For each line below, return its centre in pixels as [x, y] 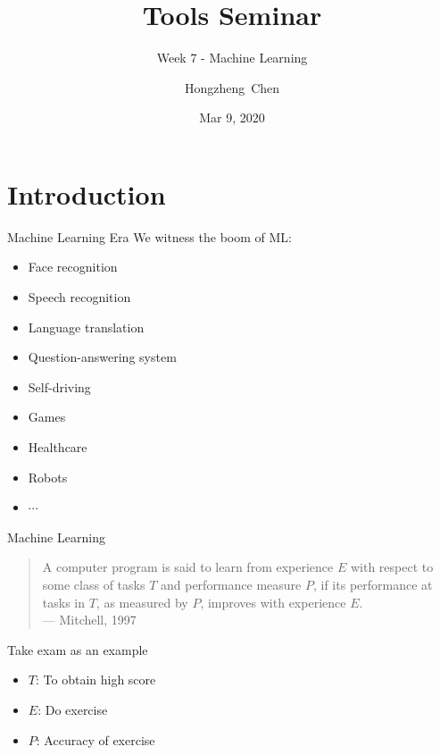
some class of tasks [94, 584]
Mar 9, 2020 [232, 117]
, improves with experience [273, 602]
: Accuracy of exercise [95, 739]
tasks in [64, 602]
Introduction [87, 193]
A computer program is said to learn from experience [188, 567]
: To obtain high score [95, 679]
